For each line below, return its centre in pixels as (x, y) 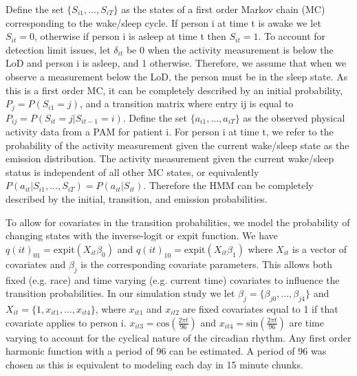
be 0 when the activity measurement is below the (230, 49)
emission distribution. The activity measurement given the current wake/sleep (170, 158)
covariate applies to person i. (66, 322)
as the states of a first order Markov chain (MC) (223, 9)
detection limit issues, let (58, 49)
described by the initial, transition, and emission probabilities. (137, 199)
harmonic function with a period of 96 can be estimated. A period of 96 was (166, 351)
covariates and (36, 264)
